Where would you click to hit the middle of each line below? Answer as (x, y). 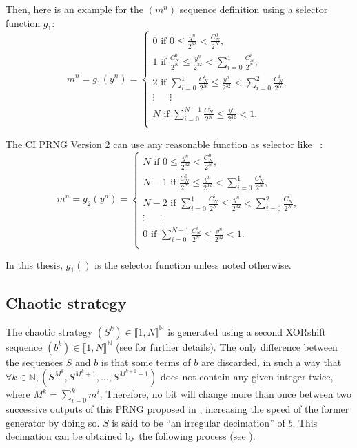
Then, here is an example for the (75, 9)
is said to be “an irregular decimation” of (198, 422)
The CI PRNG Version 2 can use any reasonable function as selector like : (164, 144)
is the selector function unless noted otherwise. (193, 264)
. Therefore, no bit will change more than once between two (226, 394)
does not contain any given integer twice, (247, 377)
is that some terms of (146, 362)
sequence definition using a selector (254, 9)
